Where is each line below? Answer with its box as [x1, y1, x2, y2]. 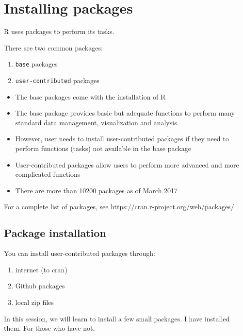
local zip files [15, 297, 54, 307]
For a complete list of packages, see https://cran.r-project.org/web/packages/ [4, 202, 234, 212]
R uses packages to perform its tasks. [4, 26, 114, 36]
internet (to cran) [15, 264, 67, 274]
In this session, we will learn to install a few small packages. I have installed [4, 313, 230, 323]
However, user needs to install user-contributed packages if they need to [15, 134, 229, 144]
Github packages [15, 281, 65, 291]
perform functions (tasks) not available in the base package [15, 143, 191, 153]
